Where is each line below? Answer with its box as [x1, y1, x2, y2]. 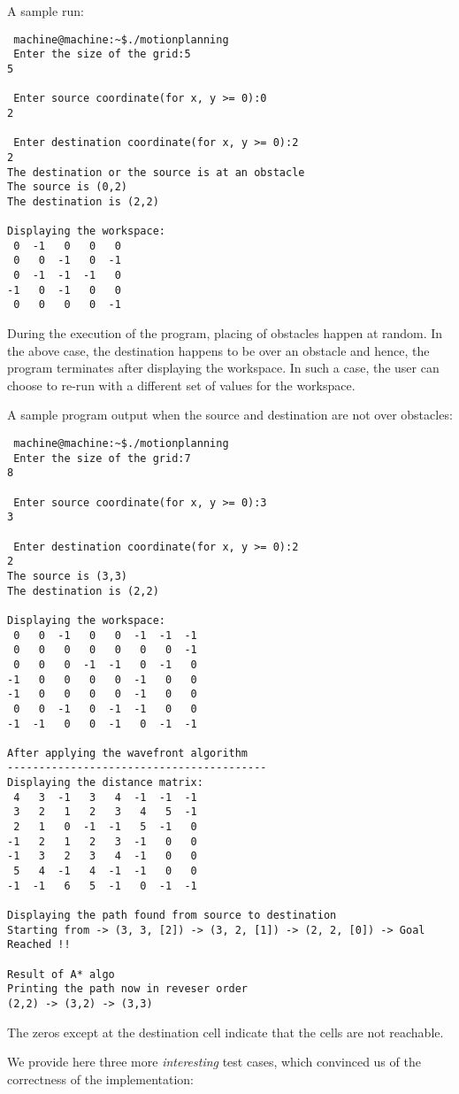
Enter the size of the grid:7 [13, 451, 191, 465]
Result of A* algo [7, 967, 115, 981]
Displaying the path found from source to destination [7, 909, 337, 922]
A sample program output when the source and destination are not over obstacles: [7, 405, 453, 424]
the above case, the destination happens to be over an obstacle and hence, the [7, 341, 430, 359]
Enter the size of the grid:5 [13, 48, 191, 61]
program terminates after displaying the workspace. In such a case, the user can [7, 358, 440, 377]
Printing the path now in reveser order [7, 982, 249, 996]
